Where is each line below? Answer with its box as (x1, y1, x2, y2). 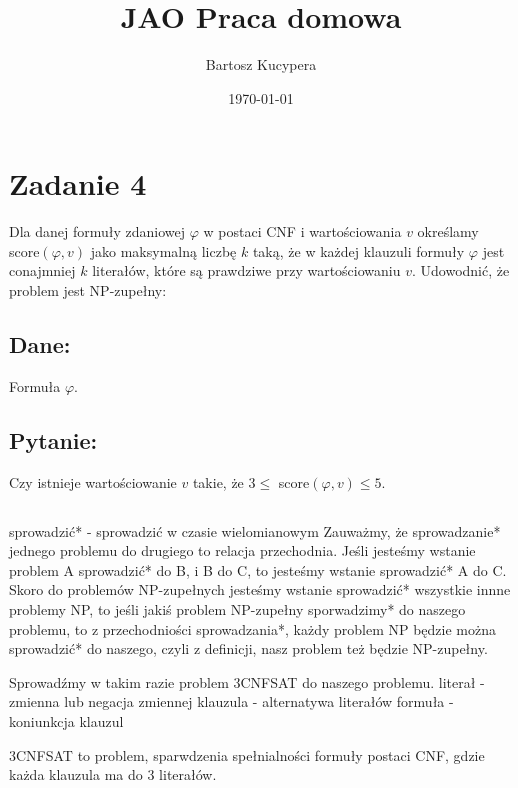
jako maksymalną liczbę (90, 240, 237, 261)
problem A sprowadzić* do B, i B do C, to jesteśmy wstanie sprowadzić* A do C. (9, 559, 507, 580)
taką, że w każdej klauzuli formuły (252, 240, 465, 261)
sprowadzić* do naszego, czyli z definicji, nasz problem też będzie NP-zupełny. (9, 638, 488, 659)
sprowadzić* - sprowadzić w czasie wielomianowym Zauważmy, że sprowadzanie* (9, 520, 501, 541)
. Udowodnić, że (411, 260, 510, 281)
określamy (417, 221, 479, 242)
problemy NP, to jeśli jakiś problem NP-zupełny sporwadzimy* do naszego (9, 598, 466, 619)
